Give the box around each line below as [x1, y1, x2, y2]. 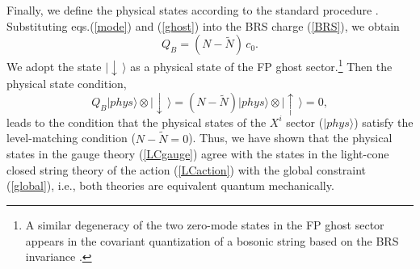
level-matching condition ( [6, 129, 136, 146]
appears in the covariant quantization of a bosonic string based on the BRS [25, 232, 399, 249]
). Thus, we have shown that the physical [188, 129, 393, 146]
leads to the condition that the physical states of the [6, 113, 267, 130]
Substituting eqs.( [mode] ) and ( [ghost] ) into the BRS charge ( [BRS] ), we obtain [6, 17, 400, 34]
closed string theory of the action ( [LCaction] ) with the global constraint [6, 161, 367, 178]
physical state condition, [6, 75, 127, 92]
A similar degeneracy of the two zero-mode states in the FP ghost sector [25, 216, 384, 233]
